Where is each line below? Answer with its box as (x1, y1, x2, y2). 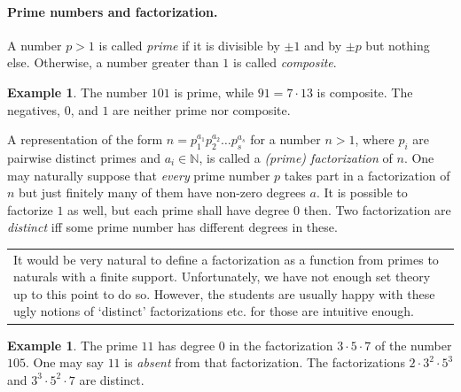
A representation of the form (7, 130, 163, 149)
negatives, (7, 100, 60, 119)
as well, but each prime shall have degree (67, 200, 290, 219)
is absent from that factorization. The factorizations (124, 353, 405, 372)
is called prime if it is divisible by (98, 35, 280, 54)
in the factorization (229, 335, 333, 354)
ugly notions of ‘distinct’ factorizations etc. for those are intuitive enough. (13, 302, 414, 320)
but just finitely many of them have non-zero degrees (19, 183, 306, 202)
